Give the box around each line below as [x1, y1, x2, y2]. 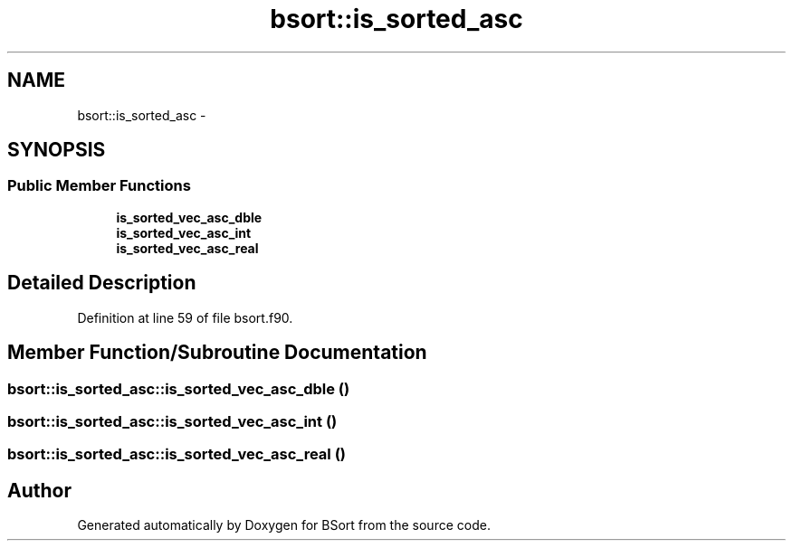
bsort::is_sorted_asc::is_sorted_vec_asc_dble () [7, 379, 350, 398]
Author [7, 478, 72, 502]
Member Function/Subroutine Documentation [7, 341, 427, 364]
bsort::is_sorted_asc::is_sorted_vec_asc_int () [7, 411, 338, 430]
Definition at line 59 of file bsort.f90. [77, 309, 293, 326]
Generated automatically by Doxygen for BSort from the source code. [77, 517, 491, 534]
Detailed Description [7, 271, 196, 295]
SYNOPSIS [7, 138, 106, 162]
